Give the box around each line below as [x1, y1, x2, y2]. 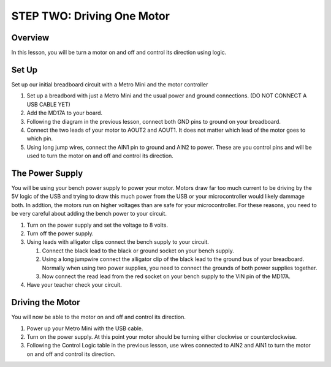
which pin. [26, 135, 53, 142]
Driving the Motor [11, 297, 80, 308]
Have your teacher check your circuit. [26, 281, 122, 289]
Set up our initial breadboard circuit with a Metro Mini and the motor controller [11, 80, 208, 88]
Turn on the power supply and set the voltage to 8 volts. [26, 221, 169, 229]
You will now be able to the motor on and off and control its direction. [11, 313, 186, 321]
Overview [11, 32, 50, 43]
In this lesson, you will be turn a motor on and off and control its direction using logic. [11, 49, 227, 56]
